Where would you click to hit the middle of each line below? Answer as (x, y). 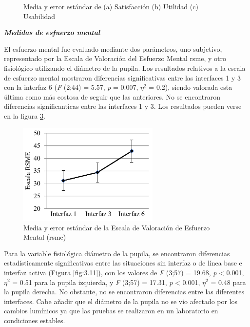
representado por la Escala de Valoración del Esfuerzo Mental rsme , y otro (115, 58)
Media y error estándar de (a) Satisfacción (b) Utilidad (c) (111, 6)
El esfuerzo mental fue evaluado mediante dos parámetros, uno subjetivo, (113, 49)
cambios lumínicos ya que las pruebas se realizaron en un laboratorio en (111, 311)
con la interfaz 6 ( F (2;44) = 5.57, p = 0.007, (71, 87)
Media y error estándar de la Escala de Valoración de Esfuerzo (117, 227)
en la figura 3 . (25, 115)
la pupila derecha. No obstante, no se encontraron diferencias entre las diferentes (124, 292)
